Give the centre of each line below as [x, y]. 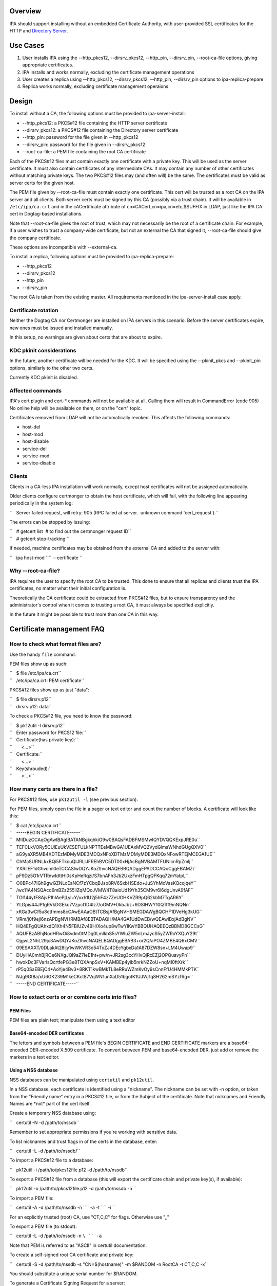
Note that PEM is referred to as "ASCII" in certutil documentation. [78, 1245]
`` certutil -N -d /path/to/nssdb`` [44, 1122]
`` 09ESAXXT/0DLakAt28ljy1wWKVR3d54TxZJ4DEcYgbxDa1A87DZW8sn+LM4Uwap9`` [103, 948]
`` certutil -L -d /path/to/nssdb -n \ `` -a [56, 1236]
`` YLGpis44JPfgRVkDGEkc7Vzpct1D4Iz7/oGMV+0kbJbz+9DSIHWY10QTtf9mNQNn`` [101, 904]
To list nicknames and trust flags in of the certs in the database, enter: [83, 1141]
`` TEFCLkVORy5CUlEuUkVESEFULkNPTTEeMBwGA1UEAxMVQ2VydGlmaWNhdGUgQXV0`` [108, 847]
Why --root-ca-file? [35, 571]
